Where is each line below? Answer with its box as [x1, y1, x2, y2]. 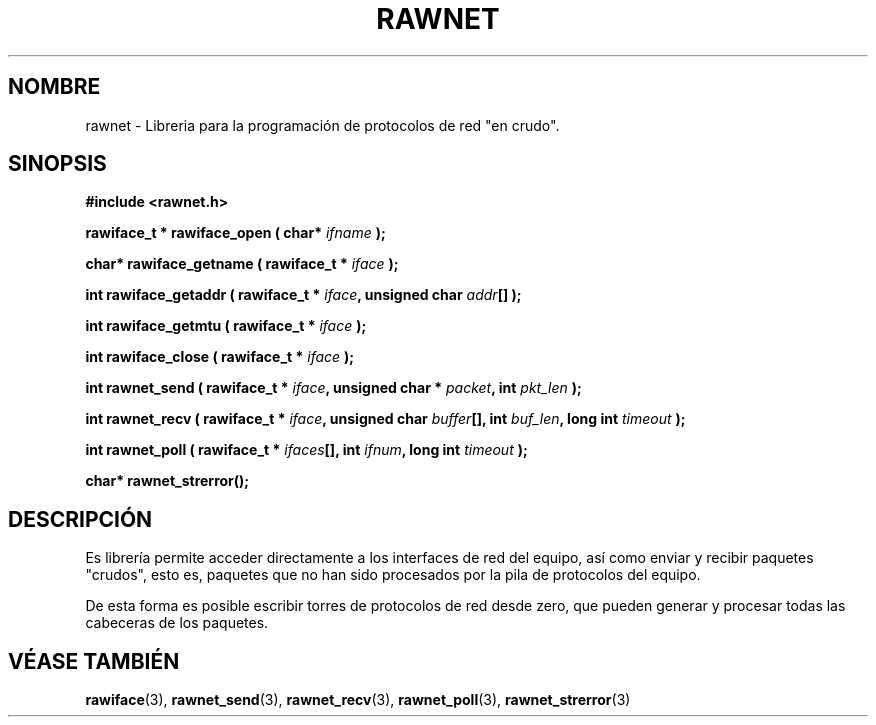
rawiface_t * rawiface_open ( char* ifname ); [85, 224, 386, 242]
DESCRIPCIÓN [8, 506, 153, 532]
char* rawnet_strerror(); [85, 472, 250, 490]
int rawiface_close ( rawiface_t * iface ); [85, 348, 355, 366]
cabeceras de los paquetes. [85, 614, 269, 632]
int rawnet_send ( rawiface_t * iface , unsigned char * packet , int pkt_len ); [85, 379, 582, 397]
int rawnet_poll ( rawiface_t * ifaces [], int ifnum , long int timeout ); [85, 441, 528, 459]
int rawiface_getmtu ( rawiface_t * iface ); [85, 317, 367, 335]
